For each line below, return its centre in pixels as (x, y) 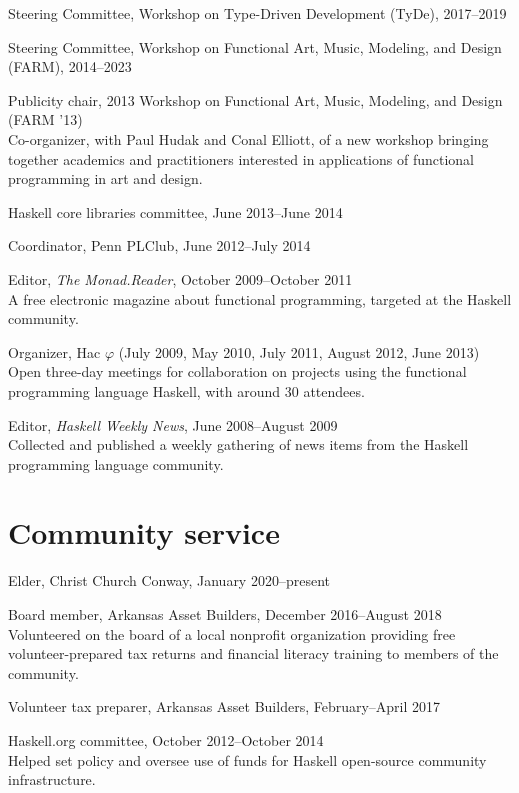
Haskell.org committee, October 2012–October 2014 (166, 739)
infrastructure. (52, 779)
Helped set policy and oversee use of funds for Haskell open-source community (247, 759)
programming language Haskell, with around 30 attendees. (186, 390)
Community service (144, 532)
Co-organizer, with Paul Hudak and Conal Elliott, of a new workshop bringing (248, 138)
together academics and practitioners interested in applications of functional (241, 158)
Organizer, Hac (54, 351)
